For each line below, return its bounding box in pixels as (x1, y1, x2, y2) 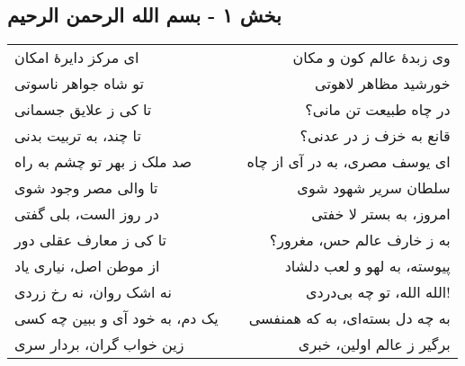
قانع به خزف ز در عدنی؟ (300, 125, 451, 147)
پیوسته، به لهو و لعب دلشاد (284, 255, 451, 277)
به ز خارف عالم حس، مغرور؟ (269, 229, 451, 251)
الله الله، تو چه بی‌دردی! (305, 281, 451, 303)
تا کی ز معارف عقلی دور (14, 229, 166, 251)
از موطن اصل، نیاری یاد (14, 255, 160, 277)
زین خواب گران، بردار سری (14, 334, 184, 355)
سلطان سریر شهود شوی (297, 177, 451, 199)
